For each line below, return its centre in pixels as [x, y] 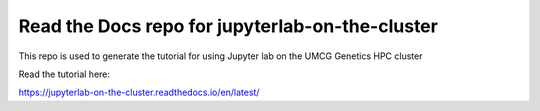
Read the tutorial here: [64, 74]
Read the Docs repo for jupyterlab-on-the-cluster [228, 26]
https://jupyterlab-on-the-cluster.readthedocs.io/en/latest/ [139, 92]
